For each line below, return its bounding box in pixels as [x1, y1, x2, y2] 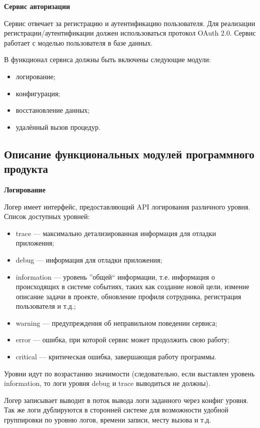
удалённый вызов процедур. [15, 121, 100, 132]
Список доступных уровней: [4, 211, 90, 222]
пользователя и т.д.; [15, 301, 76, 311]
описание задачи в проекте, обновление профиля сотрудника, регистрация [15, 291, 241, 301]
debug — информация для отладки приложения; [15, 254, 162, 265]
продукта [4, 161, 48, 176]
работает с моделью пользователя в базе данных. [4, 37, 153, 48]
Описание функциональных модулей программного [4, 146, 254, 161]
